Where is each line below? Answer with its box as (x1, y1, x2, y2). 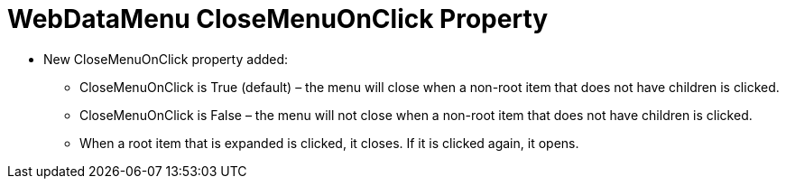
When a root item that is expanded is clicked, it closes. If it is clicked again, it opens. (79, 135, 579, 151)
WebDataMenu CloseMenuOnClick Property (7, 4, 549, 34)
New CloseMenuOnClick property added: (43, 51, 289, 67)
